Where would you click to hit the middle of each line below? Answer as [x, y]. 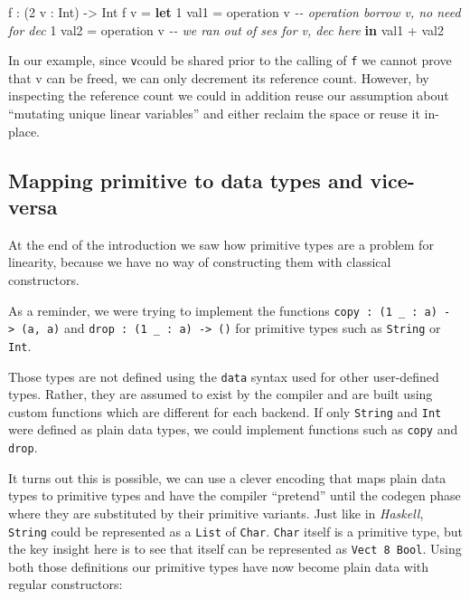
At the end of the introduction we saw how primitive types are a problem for [221, 244]
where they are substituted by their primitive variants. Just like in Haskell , [216, 513]
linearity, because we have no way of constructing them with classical [200, 262]
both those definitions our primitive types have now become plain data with [219, 566]
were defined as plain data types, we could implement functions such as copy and [233, 429]
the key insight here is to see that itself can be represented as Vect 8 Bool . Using [235, 549]
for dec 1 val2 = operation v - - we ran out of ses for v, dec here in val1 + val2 [226, 29]
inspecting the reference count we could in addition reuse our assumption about [229, 95]
